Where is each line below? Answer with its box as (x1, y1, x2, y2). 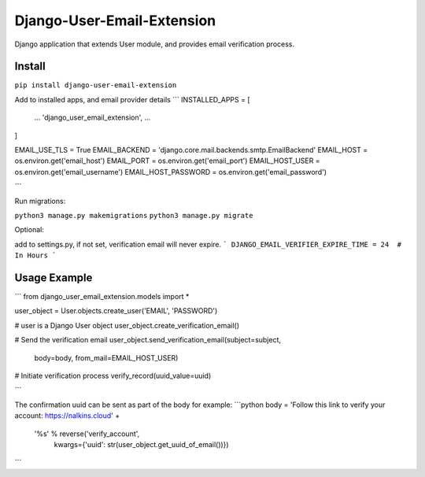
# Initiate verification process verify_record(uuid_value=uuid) (14, 371, 212, 380)
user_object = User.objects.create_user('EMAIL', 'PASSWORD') (14, 306, 218, 316)
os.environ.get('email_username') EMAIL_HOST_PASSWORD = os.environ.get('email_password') (14, 167, 327, 176)
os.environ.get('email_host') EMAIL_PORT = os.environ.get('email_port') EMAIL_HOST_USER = (14, 156, 320, 165)
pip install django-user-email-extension (14, 81, 177, 90)
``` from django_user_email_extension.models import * (14, 292, 190, 301)
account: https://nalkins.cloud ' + (14, 411, 120, 420)
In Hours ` (14, 251, 57, 260)
